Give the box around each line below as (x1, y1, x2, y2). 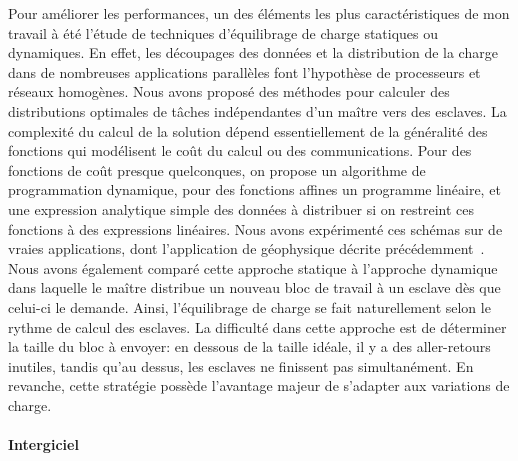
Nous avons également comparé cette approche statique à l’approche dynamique (8, 257, 498, 278)
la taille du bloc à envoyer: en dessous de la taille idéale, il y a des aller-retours (8, 336, 491, 357)
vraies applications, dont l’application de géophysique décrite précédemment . (8, 238, 485, 259)
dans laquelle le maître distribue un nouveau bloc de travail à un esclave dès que (8, 277, 501, 298)
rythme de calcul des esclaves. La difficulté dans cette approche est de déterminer (8, 316, 507, 337)
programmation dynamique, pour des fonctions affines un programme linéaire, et (8, 179, 501, 200)
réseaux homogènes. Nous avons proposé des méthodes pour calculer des (8, 81, 450, 102)
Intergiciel (8, 434, 79, 455)
